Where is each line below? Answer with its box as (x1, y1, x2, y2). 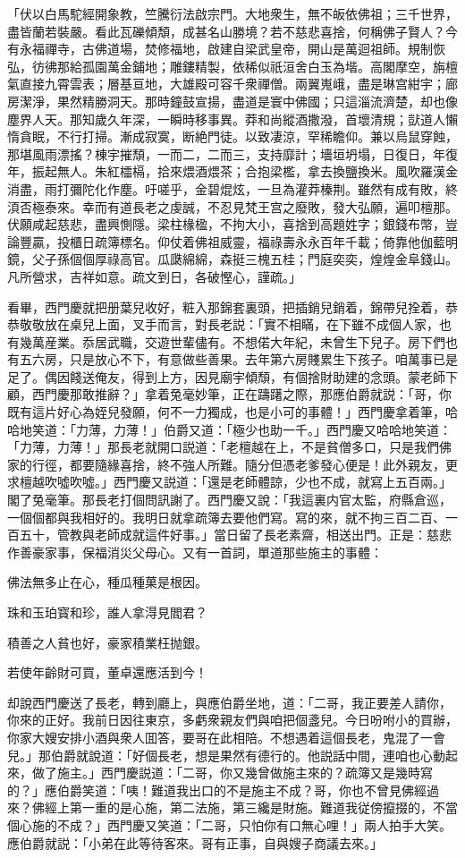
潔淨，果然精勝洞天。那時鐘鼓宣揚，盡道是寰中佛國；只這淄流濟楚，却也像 (19, 91, 458, 110)
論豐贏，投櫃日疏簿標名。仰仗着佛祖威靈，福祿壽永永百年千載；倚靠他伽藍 (7, 232, 445, 251)
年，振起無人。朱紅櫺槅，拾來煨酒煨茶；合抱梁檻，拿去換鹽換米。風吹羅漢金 (7, 162, 458, 181)
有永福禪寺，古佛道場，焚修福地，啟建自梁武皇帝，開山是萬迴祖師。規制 (7, 39, 433, 58)
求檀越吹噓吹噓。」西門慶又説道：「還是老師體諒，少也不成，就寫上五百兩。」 (7, 472, 452, 491)
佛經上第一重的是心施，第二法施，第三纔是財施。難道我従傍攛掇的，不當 (31, 798, 458, 817)
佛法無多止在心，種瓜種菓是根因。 (7, 573, 207, 591)
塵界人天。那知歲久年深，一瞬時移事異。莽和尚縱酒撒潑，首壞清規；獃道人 (7, 109, 445, 128)
